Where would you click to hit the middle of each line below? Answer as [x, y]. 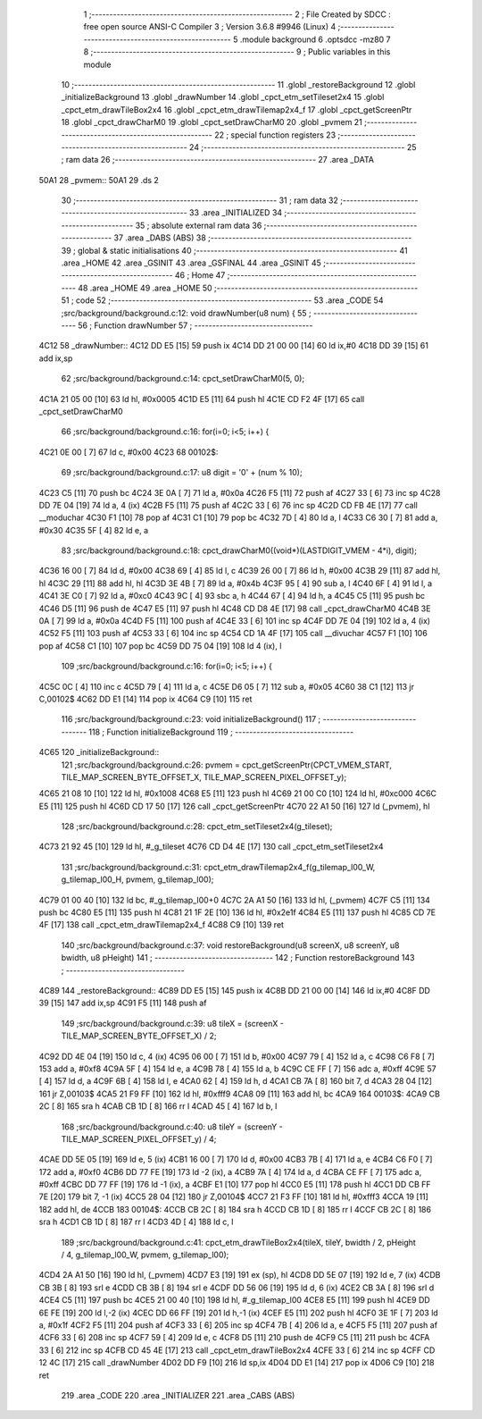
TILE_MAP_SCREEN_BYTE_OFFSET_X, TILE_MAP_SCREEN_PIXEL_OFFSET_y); [204, 777]
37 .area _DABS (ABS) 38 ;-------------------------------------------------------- [263, 238]
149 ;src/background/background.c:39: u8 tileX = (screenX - [173, 1023]
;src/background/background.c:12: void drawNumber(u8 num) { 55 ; [186, 313]
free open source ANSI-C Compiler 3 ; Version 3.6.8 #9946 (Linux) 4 [210, 27]
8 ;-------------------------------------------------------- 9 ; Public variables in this [237, 52]
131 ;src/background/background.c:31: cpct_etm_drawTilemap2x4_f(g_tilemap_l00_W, [218, 867]
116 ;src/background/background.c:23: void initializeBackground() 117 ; [191, 719]
